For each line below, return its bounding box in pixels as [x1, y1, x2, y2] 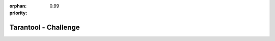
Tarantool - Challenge [9, 23, 80, 32]
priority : [9, 10, 28, 16]
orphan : [9, 3, 27, 9]
